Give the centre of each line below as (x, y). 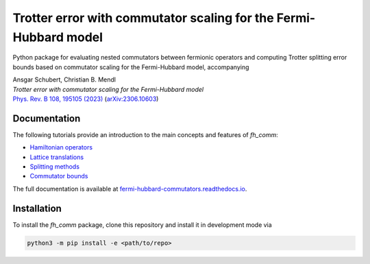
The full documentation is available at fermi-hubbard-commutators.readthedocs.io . (130, 189)
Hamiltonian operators (61, 147)
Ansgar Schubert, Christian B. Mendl (64, 80)
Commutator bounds (59, 176)
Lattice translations (57, 157)
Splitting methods (55, 166)
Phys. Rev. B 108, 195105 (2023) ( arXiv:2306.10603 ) (86, 99)
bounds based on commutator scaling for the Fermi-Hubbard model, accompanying (131, 67)
